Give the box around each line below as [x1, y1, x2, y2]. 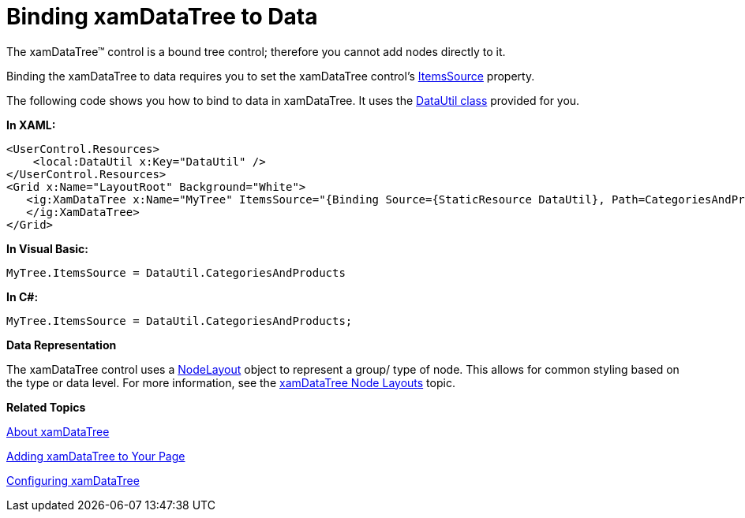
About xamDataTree [6, 424, 110, 438]
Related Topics [6, 400, 86, 414]
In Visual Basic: [6, 241, 88, 255]
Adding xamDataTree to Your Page [6, 449, 185, 463]
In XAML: [6, 117, 56, 132]
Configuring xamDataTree [6, 473, 140, 487]
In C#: [6, 289, 39, 304]
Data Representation [6, 337, 117, 352]
